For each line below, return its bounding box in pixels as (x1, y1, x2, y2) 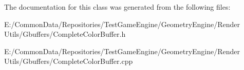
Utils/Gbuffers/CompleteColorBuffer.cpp (4, 56, 133, 66)
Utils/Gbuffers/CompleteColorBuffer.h (4, 29, 126, 39)
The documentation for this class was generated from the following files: (4, 2, 231, 12)
